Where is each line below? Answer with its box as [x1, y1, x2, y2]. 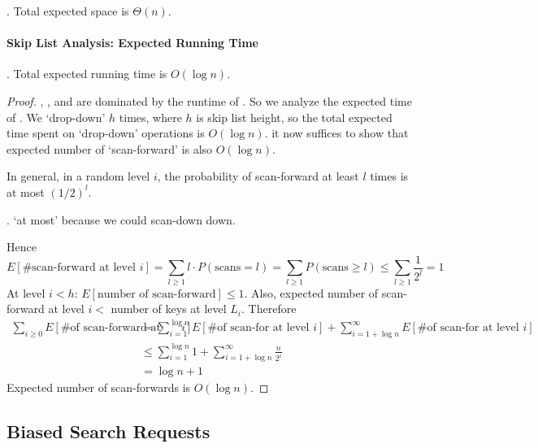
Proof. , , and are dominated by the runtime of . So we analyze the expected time [7, 92, 412, 109]
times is [370, 167, 409, 185]
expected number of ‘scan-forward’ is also [7, 140, 213, 157]
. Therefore [241, 300, 297, 317]
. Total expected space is [7, 2, 129, 19]
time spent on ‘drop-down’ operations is [7, 124, 205, 141]
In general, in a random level [7, 167, 150, 185]
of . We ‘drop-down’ [7, 108, 106, 125]
